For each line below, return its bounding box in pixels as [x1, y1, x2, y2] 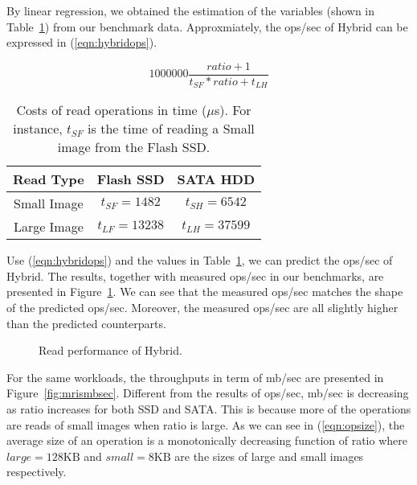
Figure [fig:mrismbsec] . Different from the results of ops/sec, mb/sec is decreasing [6, 384, 409, 401]
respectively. [6, 463, 67, 480]
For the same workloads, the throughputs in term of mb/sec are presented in [6, 368, 384, 385]
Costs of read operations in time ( [16, 101, 207, 120]
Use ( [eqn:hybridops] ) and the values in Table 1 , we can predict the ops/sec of [6, 252, 393, 269]
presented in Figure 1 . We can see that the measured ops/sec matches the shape [6, 283, 403, 300]
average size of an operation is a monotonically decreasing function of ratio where [6, 432, 407, 449]
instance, [13, 119, 63, 138]
